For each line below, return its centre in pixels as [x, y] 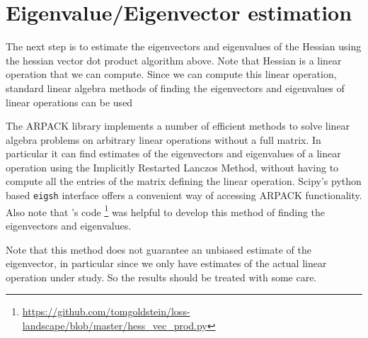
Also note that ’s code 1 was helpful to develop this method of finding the [166, 210]
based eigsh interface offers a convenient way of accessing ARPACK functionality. [184, 195]
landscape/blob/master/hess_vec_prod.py [115, 325]
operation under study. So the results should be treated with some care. [161, 277]
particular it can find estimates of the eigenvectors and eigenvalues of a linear [173, 153]
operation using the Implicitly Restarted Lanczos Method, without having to [172, 167]
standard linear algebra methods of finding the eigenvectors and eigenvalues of [175, 88]
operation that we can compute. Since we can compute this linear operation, [171, 74]
